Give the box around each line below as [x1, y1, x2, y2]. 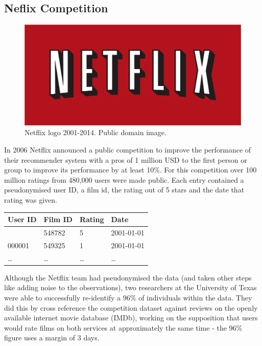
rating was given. [4, 194, 57, 205]
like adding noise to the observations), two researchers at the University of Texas [4, 282, 257, 293]
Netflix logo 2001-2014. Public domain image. [25, 127, 166, 138]
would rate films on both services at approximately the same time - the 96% [4, 322, 243, 333]
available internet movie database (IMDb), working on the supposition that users [4, 312, 258, 323]
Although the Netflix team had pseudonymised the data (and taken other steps [4, 272, 252, 283]
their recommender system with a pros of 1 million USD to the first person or [4, 154, 247, 165]
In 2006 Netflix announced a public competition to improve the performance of [4, 144, 251, 155]
